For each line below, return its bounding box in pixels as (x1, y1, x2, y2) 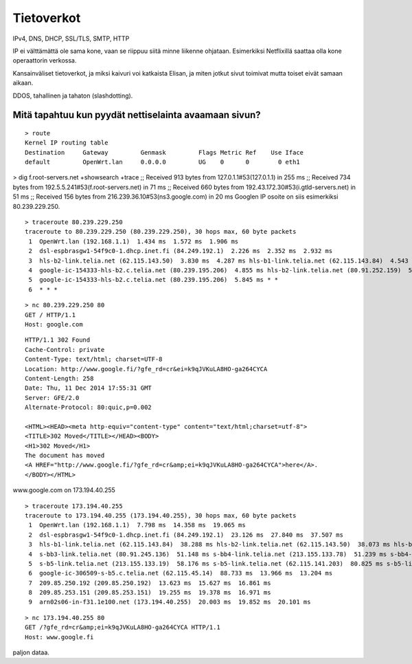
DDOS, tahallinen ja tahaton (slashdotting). (12, 91, 133, 100)
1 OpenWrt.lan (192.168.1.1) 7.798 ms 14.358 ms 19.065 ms (28, 521, 247, 529)
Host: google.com (25, 320, 83, 328)
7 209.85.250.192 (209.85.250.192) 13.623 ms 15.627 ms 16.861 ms (28, 579, 271, 587)
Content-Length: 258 (25, 375, 94, 382)
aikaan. (12, 79, 34, 87)
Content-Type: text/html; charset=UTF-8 (25, 355, 163, 364)
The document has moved (25, 452, 105, 460)
